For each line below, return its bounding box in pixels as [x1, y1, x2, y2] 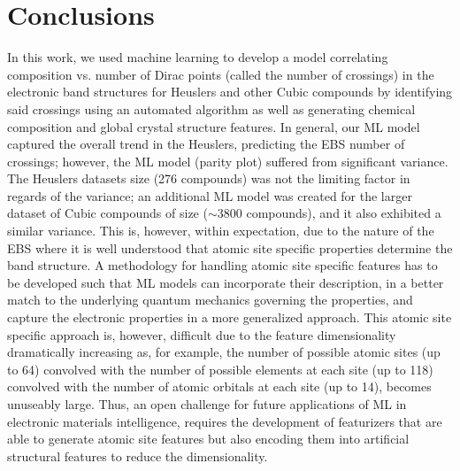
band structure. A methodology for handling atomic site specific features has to [7, 256, 438, 274]
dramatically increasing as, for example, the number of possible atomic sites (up [7, 343, 441, 361]
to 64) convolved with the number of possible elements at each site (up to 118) [7, 359, 433, 378]
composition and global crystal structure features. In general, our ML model [7, 117, 420, 135]
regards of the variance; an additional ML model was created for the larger [7, 186, 412, 205]
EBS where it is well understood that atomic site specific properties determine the [7, 238, 453, 257]
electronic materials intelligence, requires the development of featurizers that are [7, 412, 442, 430]
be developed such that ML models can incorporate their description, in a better [7, 273, 444, 291]
